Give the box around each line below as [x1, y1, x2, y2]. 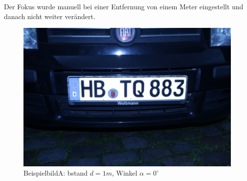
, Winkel [112, 168, 137, 178]
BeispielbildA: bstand [23, 168, 88, 178]
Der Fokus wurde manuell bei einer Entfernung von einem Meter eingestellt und [4, 1, 244, 11]
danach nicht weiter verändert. [4, 11, 95, 21]
